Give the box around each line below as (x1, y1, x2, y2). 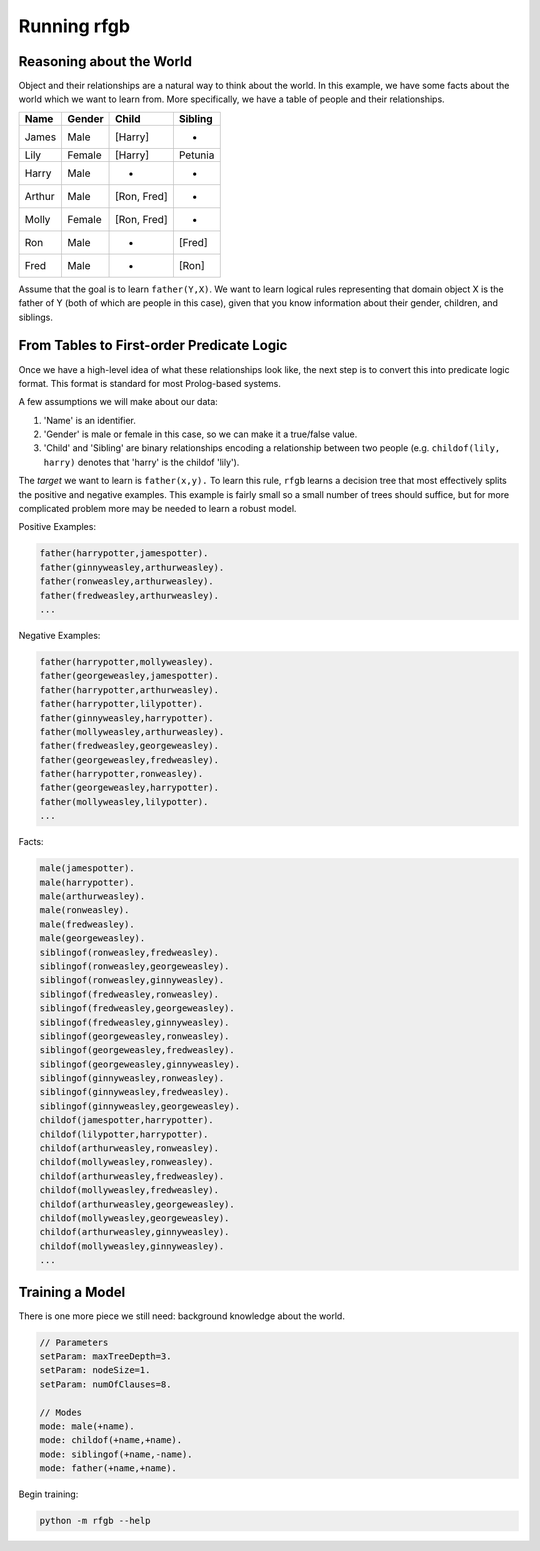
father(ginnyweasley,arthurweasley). (39, 561, 225, 573)
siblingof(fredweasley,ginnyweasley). (39, 1016, 230, 1028)
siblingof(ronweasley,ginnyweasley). (39, 975, 225, 986)
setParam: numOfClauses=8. (39, 1378, 172, 1390)
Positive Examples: (18, 521, 97, 533)
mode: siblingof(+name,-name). (39, 1448, 194, 1460)
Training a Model (18, 1283, 126, 1300)
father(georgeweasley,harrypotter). (39, 782, 220, 794)
